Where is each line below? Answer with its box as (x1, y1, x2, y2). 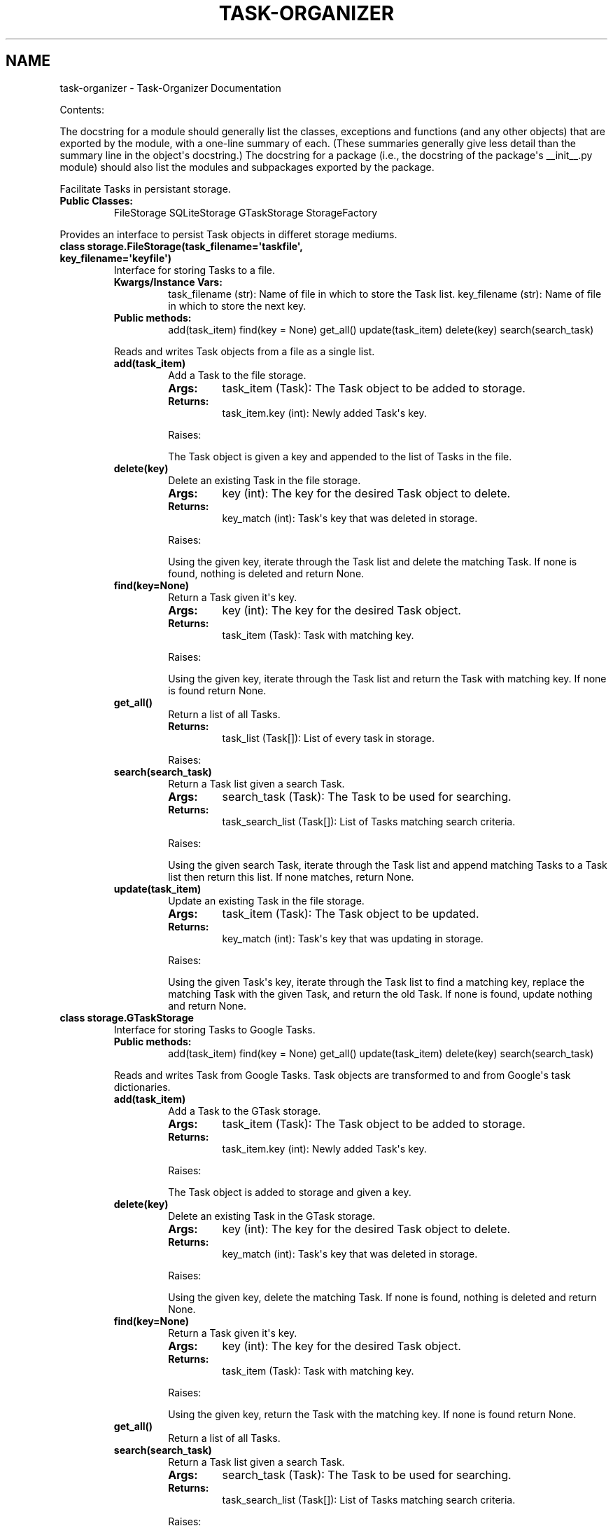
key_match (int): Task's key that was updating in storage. (222, 932, 484, 944)
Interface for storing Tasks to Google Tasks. (113, 1023, 316, 1036)
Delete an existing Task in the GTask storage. (168, 1209, 376, 1222)
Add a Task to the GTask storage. (168, 1104, 321, 1117)
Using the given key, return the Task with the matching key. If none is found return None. (168, 1408, 577, 1420)
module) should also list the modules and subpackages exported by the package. (59, 160, 435, 173)
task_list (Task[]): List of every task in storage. (222, 731, 435, 744)
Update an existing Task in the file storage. (168, 894, 365, 907)
